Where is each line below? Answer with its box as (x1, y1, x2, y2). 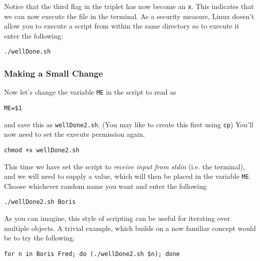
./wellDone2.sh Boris (4, 198, 76, 206)
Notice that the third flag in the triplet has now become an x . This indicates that (4, 1, 254, 11)
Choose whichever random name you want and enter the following (4, 180, 207, 191)
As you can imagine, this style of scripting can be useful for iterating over (4, 213, 230, 223)
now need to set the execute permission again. (4, 129, 145, 139)
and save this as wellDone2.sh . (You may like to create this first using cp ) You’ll (4, 119, 253, 129)
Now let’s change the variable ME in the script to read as (4, 87, 176, 97)
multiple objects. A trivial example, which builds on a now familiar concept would (4, 222, 256, 233)
